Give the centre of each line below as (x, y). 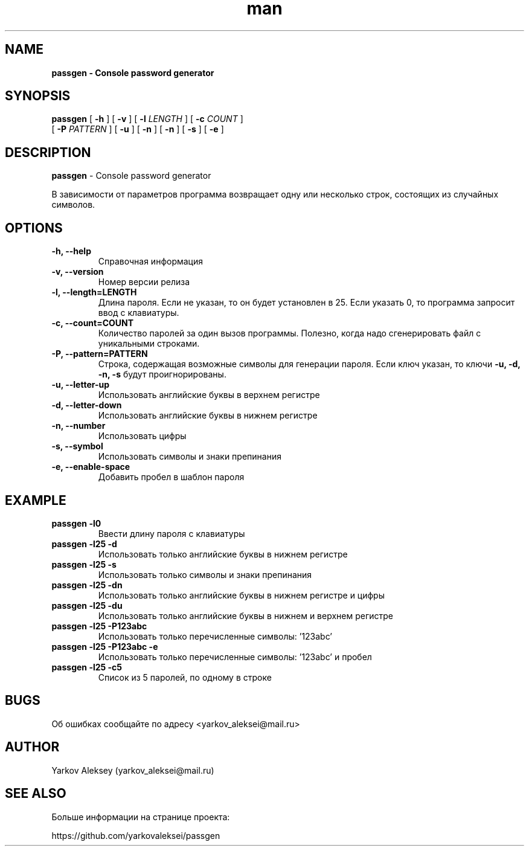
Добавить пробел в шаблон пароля (171, 477)
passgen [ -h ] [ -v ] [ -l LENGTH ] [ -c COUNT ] (147, 119)
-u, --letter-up (81, 385)
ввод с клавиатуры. (139, 313)
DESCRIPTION (48, 152)
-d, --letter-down (87, 405)
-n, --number (79, 426)
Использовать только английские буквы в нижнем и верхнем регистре (246, 615)
